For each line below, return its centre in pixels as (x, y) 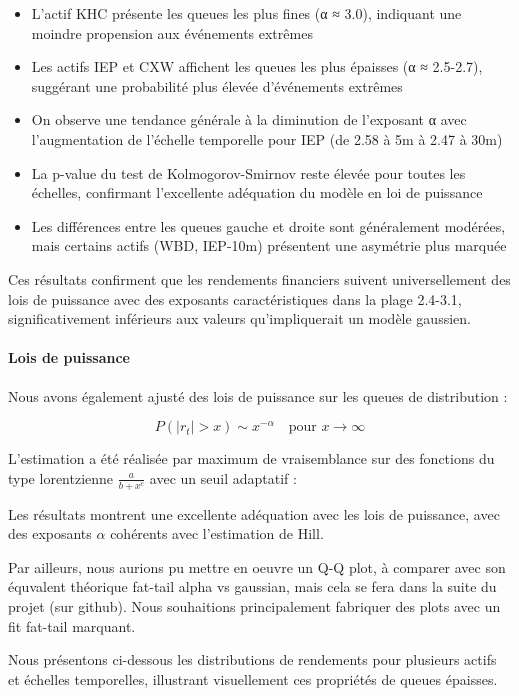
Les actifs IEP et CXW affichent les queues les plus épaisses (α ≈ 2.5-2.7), (257, 66)
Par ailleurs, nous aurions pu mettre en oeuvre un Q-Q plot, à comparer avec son (257, 566)
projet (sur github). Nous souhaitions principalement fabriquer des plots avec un (254, 605)
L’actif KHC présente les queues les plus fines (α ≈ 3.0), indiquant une (246, 13)
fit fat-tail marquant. (72, 625)
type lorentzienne (61, 477)
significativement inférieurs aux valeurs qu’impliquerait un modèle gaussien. (239, 318)
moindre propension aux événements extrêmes (172, 32)
